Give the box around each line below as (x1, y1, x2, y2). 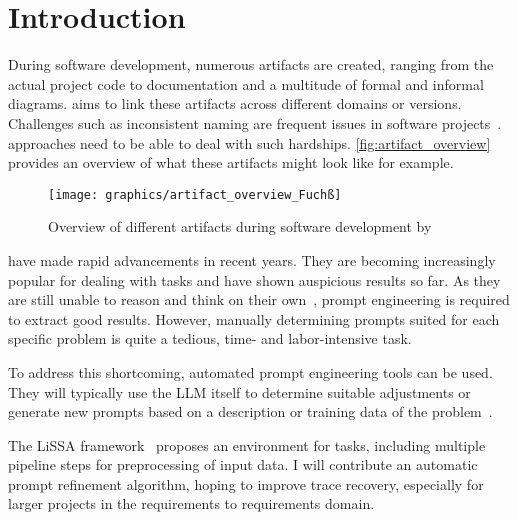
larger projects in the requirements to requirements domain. (8, 493, 375, 514)
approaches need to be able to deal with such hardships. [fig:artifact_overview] (8, 132, 491, 153)
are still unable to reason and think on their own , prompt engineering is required (8, 289, 510, 310)
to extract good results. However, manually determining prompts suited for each (8, 308, 500, 329)
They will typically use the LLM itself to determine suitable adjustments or (8, 381, 471, 402)
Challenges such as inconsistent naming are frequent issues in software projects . (8, 112, 502, 133)
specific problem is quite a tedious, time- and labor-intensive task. (8, 328, 412, 349)
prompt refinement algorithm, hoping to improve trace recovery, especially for (8, 473, 484, 494)
